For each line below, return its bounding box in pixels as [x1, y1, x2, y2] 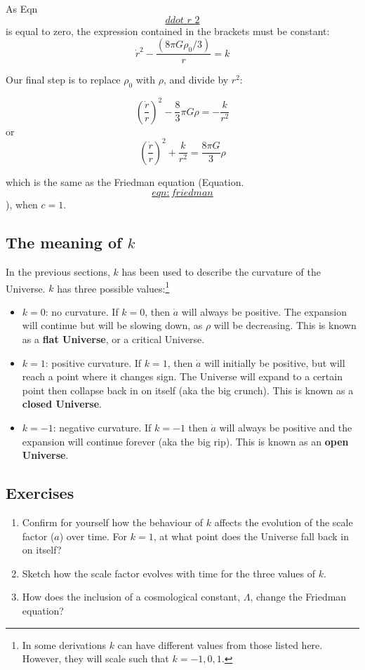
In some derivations [22, 637, 106, 652]
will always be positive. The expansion [181, 304, 347, 319]
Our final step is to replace [6, 72, 121, 87]
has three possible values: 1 [57, 279, 170, 295]
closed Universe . [22, 396, 102, 411]
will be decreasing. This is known [213, 318, 357, 333]
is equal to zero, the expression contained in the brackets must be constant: [6, 23, 330, 38]
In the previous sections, [6, 264, 110, 279]
